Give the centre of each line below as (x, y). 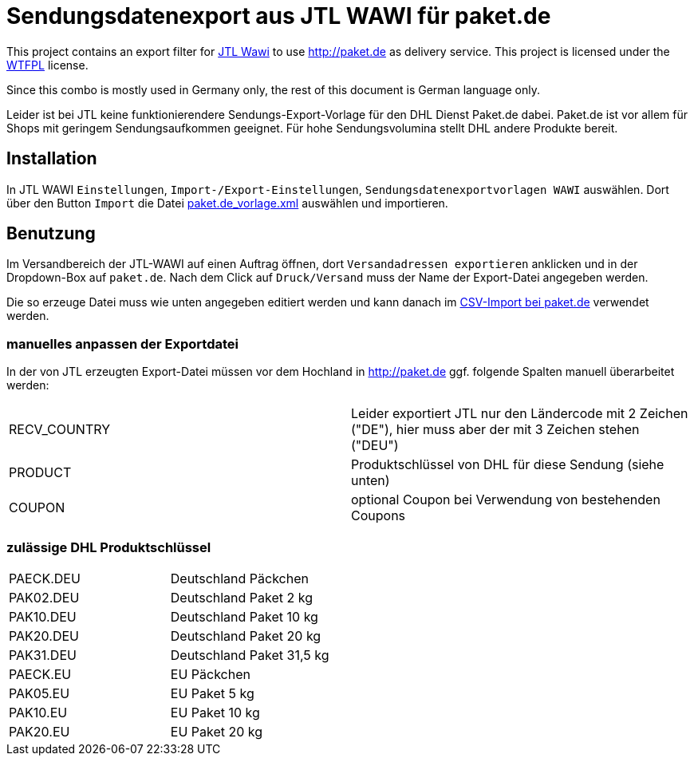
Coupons (379, 516)
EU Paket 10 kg (215, 712)
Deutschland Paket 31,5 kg (250, 655)
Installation (52, 159)
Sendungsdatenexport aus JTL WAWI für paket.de (279, 16)
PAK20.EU (39, 731)
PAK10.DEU (43, 616)
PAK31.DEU (43, 655)
